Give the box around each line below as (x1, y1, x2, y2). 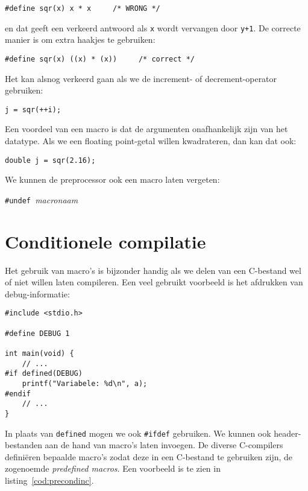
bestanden (5, 439, 42, 451)
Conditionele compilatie (5, 229, 206, 253)
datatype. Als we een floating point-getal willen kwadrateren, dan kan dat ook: (5, 135, 297, 147)
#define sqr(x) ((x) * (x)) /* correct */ (5, 54, 195, 63)
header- (274, 426, 301, 439)
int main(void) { (5, 349, 74, 358)
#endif (5, 389, 31, 398)
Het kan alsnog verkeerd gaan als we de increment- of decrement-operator (5, 72, 277, 84)
